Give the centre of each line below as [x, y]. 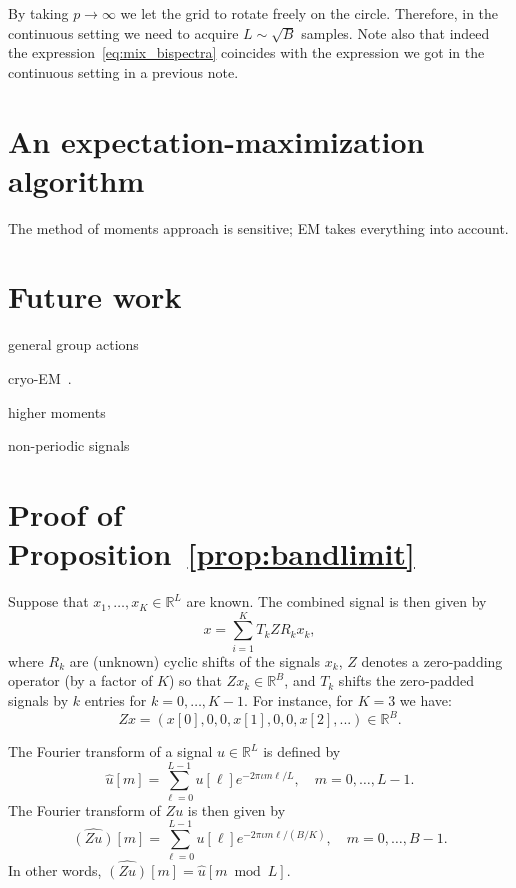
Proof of [65, 513]
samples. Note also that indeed [395, 32]
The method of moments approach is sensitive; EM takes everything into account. [258, 227]
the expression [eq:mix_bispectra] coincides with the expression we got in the [246, 52]
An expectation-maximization [216, 140]
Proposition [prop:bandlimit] [211, 553]
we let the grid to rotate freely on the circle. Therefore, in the [309, 13]
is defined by [302, 751]
